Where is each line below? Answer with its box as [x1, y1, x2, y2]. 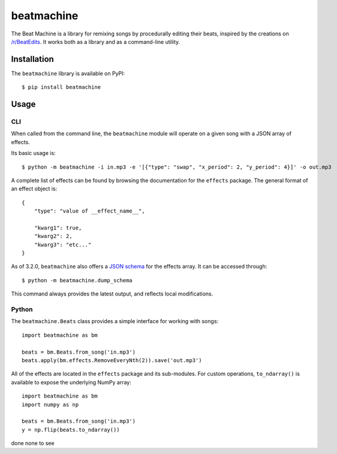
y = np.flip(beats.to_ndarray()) [22, 426, 120, 433]
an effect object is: [11, 185, 58, 192]
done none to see [11, 440, 55, 447]
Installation [11, 54, 54, 64]
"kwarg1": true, [34, 224, 82, 231]
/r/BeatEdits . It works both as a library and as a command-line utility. [11, 38, 180, 45]
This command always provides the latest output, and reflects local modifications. [11, 290, 213, 297]
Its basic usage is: [11, 150, 56, 157]
